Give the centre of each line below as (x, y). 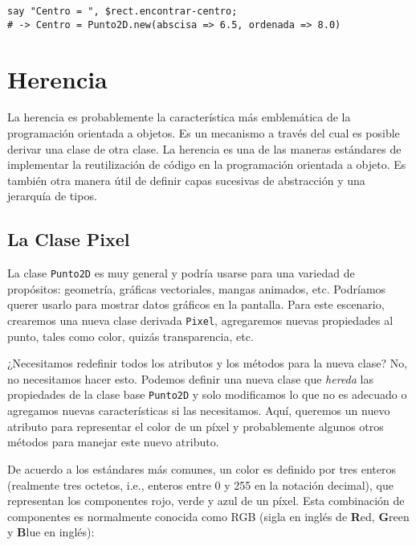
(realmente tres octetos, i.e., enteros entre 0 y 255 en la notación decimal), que (200, 484)
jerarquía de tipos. (52, 196)
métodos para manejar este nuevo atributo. (113, 442)
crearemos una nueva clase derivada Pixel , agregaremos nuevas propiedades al (200, 320)
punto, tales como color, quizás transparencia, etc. (131, 336)
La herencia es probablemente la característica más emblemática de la (179, 117)
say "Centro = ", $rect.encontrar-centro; (122, 11)
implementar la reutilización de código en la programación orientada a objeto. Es (207, 164)
